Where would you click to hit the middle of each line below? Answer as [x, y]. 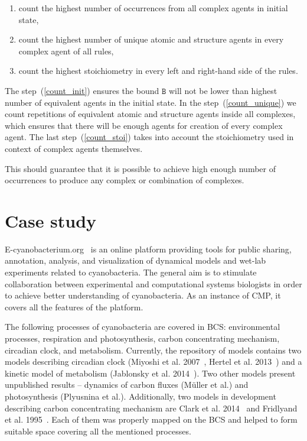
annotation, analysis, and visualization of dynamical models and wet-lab [135, 260]
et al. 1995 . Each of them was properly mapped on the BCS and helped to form [151, 419]
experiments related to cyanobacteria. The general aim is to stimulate [131, 272]
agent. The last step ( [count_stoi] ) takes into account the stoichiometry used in [149, 137]
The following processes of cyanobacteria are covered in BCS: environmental [143, 327]
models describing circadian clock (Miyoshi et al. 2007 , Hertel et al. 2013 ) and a [153, 361]
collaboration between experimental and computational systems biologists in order [153, 283]
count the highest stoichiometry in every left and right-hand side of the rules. [158, 71]
